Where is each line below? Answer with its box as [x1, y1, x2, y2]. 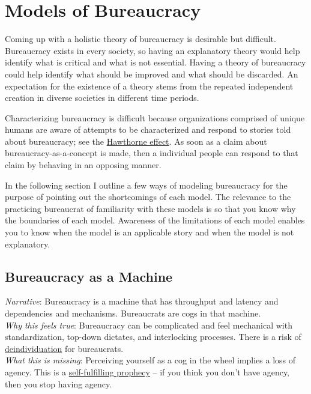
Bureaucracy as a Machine [5, 267, 173, 285]
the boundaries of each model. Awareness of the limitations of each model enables [5, 214, 305, 226]
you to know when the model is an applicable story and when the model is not [5, 226, 294, 238]
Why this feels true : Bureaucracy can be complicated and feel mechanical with [5, 318, 292, 331]
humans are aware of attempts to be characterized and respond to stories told [5, 123, 291, 136]
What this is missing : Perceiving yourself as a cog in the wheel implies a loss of [5, 354, 296, 366]
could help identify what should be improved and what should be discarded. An [5, 67, 298, 80]
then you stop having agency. [5, 377, 112, 390]
